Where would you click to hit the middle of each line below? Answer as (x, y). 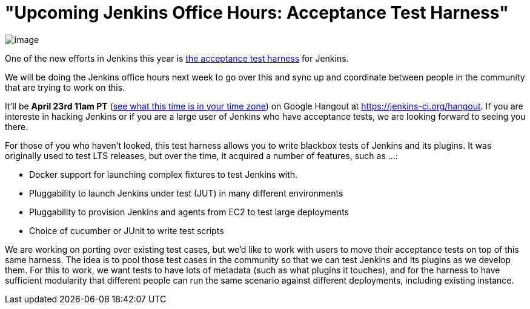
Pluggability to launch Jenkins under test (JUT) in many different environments (186, 193)
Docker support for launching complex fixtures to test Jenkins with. (164, 174)
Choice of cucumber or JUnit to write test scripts (127, 230)
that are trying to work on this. (65, 87)
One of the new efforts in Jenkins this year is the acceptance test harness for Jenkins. (177, 58)
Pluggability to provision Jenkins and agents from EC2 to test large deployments (189, 212)
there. (17, 126)
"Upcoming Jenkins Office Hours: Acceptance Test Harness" (257, 13)
